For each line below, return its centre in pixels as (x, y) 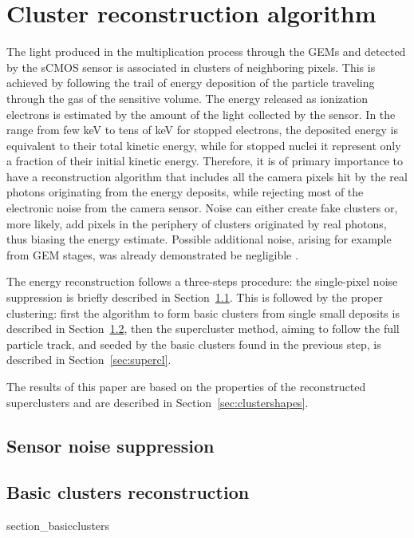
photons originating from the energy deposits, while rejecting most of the (185, 192)
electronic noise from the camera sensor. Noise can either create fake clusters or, (202, 208)
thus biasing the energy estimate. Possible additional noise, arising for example (199, 239)
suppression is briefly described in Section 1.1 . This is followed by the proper (195, 297)
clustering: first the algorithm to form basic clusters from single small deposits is (203, 313)
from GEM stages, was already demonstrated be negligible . (152, 254)
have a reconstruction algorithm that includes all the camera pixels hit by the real (207, 176)
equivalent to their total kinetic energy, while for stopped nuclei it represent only (204, 145)
